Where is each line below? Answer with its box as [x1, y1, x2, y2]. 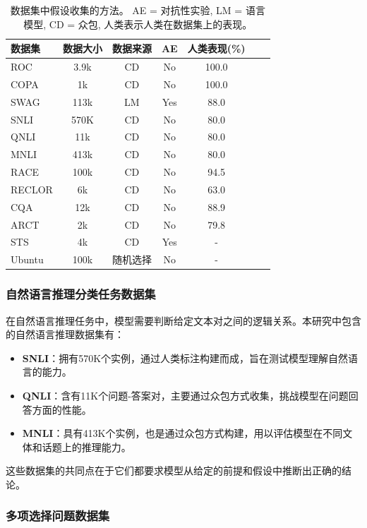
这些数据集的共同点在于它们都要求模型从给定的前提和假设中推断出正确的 [6, 463, 342, 478]
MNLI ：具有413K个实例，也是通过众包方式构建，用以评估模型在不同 [22, 426, 343, 440]
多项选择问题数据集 [6, 507, 110, 524]
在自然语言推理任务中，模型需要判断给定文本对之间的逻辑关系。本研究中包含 [6, 313, 361, 328]
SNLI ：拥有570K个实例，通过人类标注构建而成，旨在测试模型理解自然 [22, 350, 349, 365]
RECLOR [11, 181, 53, 196]
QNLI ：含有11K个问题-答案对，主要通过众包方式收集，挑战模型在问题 [22, 388, 349, 402]
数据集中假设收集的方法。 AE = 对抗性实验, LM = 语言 [10, 3, 265, 17]
